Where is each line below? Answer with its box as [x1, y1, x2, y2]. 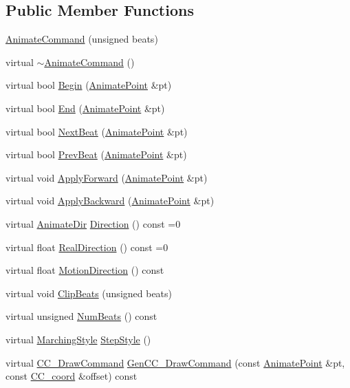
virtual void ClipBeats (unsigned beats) [6, 285, 173, 300]
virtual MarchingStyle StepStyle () [6, 332, 151, 346]
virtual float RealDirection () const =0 [6, 239, 168, 254]
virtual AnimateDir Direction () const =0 [6, 216, 181, 230]
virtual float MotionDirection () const [6, 263, 164, 277]
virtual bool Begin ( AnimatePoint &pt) [6, 78, 172, 92]
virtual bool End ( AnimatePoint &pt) [6, 100, 165, 115]
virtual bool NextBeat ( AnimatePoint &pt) [6, 124, 188, 138]
